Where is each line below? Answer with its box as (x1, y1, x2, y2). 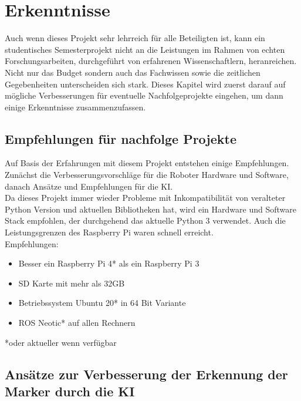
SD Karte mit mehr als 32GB (18, 277, 125, 289)
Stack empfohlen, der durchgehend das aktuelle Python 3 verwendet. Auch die (5, 214, 286, 227)
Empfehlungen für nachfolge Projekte (5, 129, 237, 147)
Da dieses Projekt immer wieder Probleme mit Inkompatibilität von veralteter (5, 191, 286, 204)
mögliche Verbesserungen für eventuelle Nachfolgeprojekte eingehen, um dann (5, 89, 283, 102)
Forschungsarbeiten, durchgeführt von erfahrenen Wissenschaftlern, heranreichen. (5, 55, 297, 67)
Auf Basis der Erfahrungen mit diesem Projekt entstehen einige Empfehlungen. (5, 157, 289, 169)
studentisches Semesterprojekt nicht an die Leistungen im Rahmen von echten (5, 43, 285, 55)
